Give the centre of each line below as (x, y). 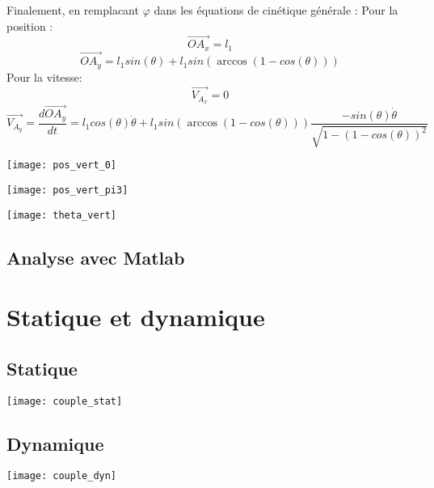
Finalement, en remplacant (73, 10)
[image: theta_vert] (62, 215)
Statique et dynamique (136, 317)
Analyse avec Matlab (96, 257)
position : (30, 25)
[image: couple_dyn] (62, 476)
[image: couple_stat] (65, 401)
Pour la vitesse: (44, 76)
